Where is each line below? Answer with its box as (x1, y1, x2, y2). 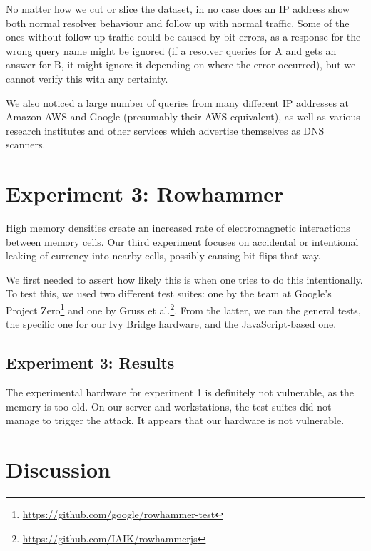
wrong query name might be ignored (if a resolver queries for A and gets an (6, 43, 337, 58)
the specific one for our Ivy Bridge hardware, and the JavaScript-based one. (6, 316, 337, 331)
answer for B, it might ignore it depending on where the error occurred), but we (6, 57, 356, 72)
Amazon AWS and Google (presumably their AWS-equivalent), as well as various (6, 109, 360, 124)
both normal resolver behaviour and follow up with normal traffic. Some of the (6, 15, 350, 30)
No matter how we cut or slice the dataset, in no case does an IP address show (6, 1, 350, 16)
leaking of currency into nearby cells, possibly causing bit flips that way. (6, 248, 321, 263)
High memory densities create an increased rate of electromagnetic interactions (6, 220, 350, 235)
